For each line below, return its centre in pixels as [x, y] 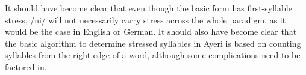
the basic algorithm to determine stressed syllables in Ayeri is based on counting [153, 43]
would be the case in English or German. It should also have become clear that [151, 31]
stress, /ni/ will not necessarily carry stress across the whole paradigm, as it [145, 19]
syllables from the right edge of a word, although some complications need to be [153, 55]
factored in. [26, 66]
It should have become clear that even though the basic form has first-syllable [148, 8]
